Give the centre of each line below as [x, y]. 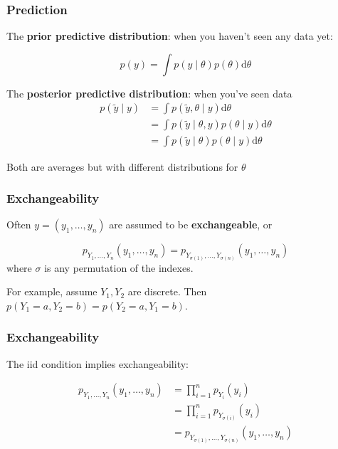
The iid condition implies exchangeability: [97, 363]
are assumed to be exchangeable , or [191, 224]
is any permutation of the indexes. [119, 267]
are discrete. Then [167, 291]
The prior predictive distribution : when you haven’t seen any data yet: [170, 36]
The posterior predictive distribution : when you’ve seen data [149, 93]
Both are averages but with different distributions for [122, 166]
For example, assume [52, 291]
